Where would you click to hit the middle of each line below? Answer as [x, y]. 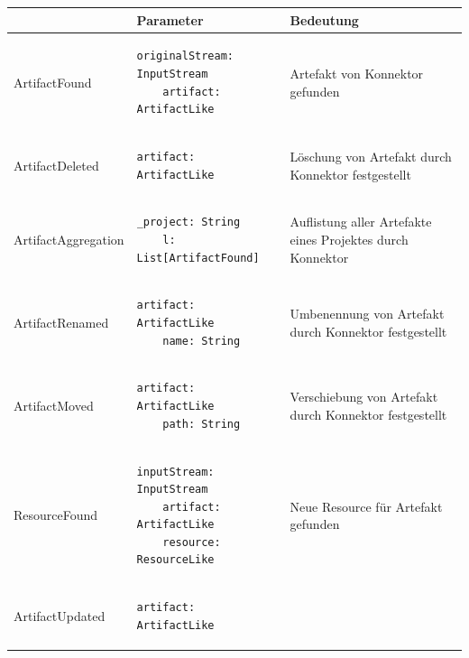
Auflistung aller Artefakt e [361, 222]
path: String [202, 424]
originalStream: [185, 56]
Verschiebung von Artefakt [364, 397]
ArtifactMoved [54, 406]
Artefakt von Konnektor [357, 73]
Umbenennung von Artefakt [367, 314]
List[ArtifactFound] [198, 258]
